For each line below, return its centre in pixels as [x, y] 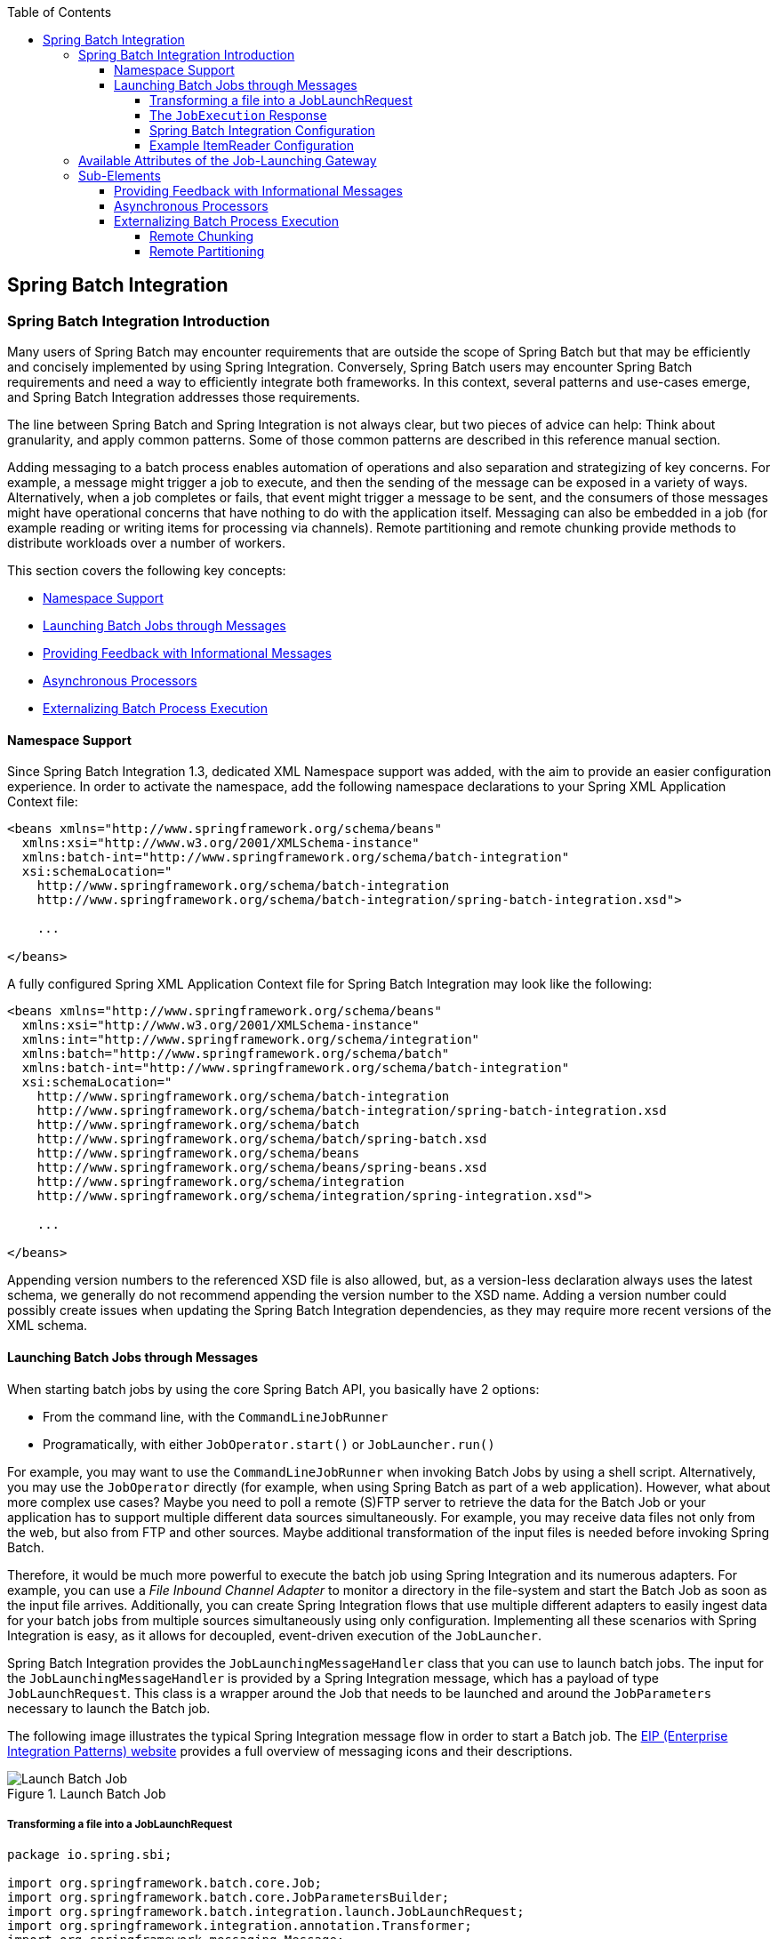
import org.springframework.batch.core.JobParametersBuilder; [229, 1898]
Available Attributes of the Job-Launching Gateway [228, 160]
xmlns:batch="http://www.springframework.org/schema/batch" [236, 1054]
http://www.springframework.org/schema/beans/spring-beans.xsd [262, 1168]
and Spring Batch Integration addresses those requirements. [184, 397]
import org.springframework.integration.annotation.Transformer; [240, 1926]
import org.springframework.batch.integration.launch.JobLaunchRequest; [266, 1912]
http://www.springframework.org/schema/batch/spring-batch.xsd [262, 1139]
